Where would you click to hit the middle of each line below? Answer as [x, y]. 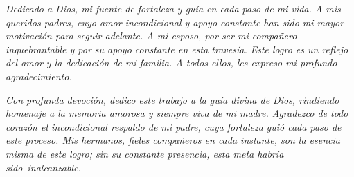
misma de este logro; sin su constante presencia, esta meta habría [145, 153]
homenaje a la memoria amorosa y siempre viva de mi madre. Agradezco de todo [177, 113]
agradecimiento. [39, 76]
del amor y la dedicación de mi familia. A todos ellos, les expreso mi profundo [171, 63]
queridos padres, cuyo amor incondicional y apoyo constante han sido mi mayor [175, 22]
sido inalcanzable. [43, 167]
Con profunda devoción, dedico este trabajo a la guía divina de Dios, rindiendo [172, 99]
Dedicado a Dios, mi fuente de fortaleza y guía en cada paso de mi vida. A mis [173, 8]
